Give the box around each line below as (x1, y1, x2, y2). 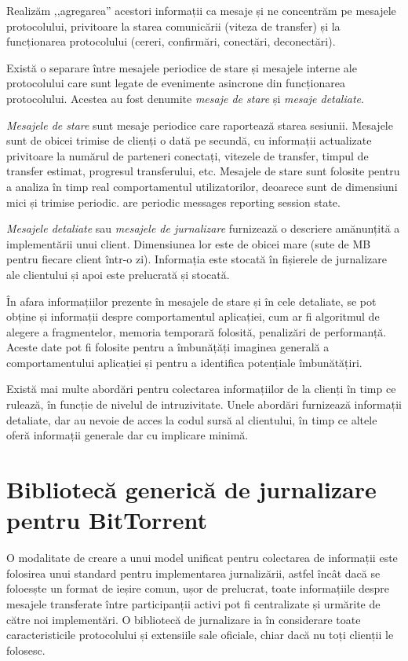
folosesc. (6, 641, 46, 658)
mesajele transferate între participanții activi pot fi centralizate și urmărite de (6, 595, 381, 611)
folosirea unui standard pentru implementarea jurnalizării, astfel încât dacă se (6, 564, 381, 581)
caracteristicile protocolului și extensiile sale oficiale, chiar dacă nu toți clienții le (6, 626, 394, 643)
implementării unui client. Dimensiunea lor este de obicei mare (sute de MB (6, 235, 371, 252)
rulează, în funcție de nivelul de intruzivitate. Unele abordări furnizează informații (6, 396, 402, 413)
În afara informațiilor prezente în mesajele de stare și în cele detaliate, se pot (6, 292, 377, 309)
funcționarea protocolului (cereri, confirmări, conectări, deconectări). (6, 33, 336, 50)
